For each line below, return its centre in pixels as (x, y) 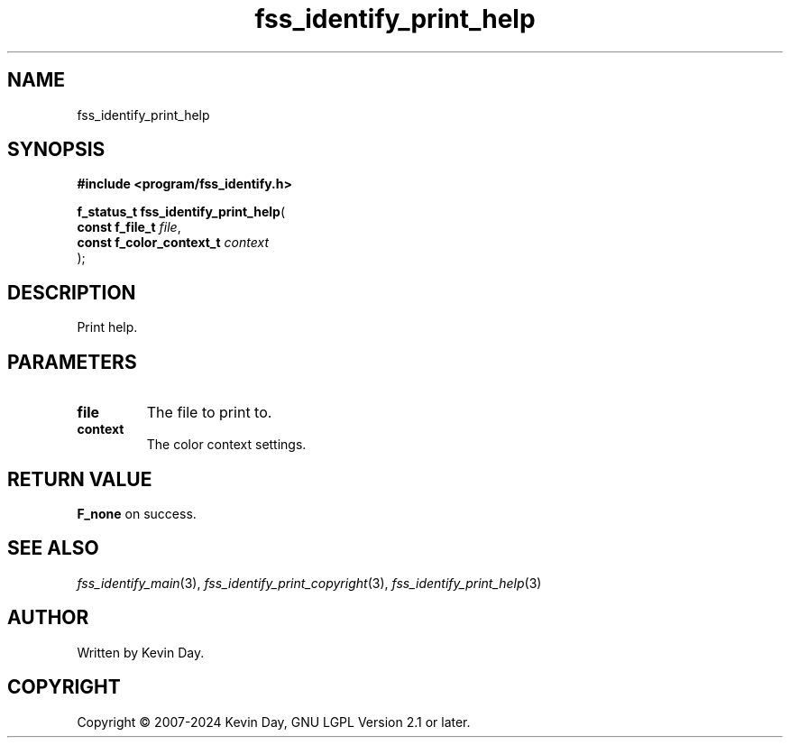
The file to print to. (209, 413)
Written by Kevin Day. (141, 652)
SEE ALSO (53, 548)
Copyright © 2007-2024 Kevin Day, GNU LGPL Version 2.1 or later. (274, 722)
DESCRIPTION (72, 292)
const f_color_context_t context (173, 243)
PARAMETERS (72, 362)
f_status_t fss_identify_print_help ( (181, 212)
